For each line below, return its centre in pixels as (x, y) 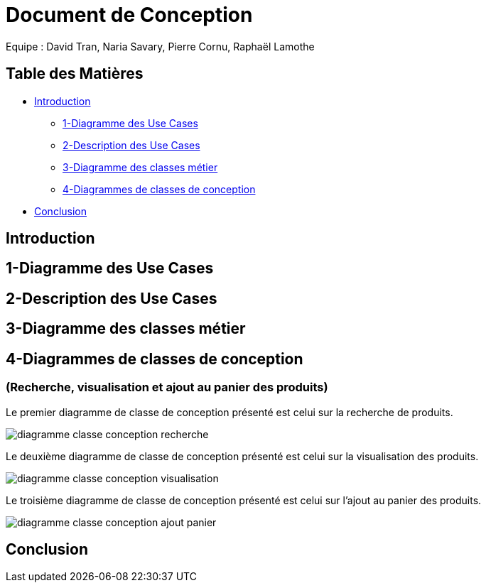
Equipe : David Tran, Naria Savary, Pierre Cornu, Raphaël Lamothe (160, 46)
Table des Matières (75, 74)
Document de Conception (129, 15)
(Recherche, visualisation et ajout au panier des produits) (167, 387)
